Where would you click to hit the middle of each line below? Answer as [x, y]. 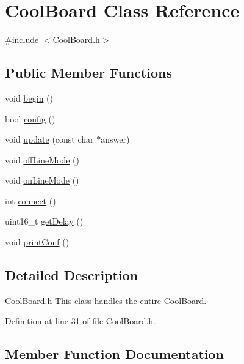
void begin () [29, 98]
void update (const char [49, 139]
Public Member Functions [88, 72]
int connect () [30, 200]
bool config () [30, 118]
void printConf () [37, 242]
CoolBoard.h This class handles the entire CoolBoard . [106, 300]
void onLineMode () [42, 180]
